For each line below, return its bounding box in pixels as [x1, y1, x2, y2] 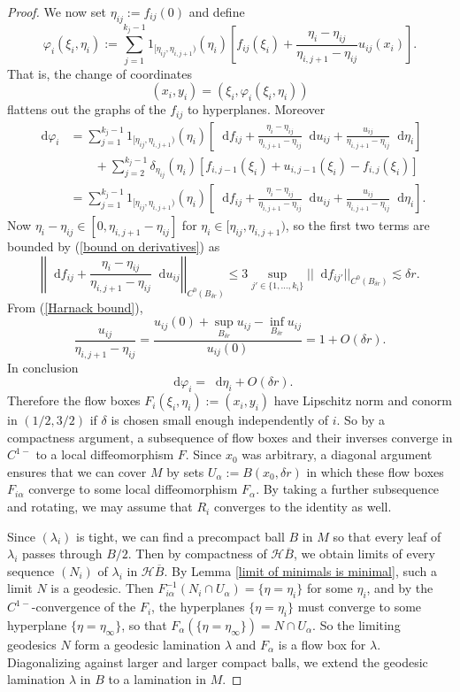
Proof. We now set [7, 3, 107, 20]
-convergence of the [31, 597, 136, 616]
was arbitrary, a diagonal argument [241, 445, 433, 464]
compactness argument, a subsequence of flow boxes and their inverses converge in [7, 427, 453, 446]
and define [188, 3, 245, 20]
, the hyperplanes [151, 597, 245, 616]
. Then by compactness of [127, 544, 267, 563]
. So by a [336, 411, 386, 429]
